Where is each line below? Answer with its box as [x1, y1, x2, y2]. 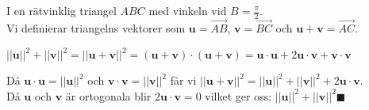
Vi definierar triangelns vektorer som [6, 20, 186, 36]
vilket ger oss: [205, 87, 272, 104]
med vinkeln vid [148, 2, 227, 18]
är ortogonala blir [65, 87, 152, 104]
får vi [170, 72, 197, 89]
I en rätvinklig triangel [6, 2, 117, 18]
